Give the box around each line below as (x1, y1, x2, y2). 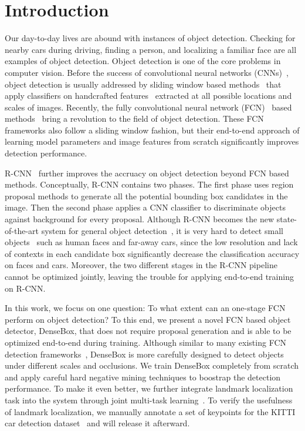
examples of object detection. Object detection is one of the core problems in (5, 55, 281, 67)
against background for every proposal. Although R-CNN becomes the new (5, 213, 274, 225)
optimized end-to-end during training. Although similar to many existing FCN (5, 336, 287, 348)
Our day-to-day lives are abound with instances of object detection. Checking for (5, 32, 296, 44)
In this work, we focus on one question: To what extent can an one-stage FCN (5, 302, 286, 314)
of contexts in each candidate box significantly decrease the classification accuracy (5, 247, 300, 259)
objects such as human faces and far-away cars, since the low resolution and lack (5, 236, 298, 248)
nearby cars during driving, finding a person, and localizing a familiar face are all (5, 43, 297, 55)
